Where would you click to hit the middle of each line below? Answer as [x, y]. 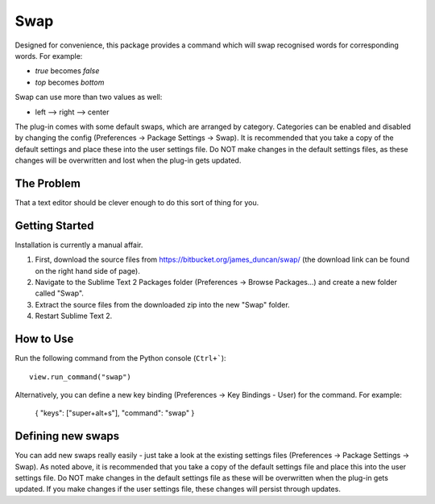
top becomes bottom [70, 82]
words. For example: [49, 56]
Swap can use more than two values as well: [89, 97]
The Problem [48, 183]
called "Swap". [60, 293]
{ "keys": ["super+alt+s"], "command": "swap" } [115, 413]
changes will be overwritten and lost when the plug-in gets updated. [128, 160]
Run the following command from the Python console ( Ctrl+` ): [120, 358]
